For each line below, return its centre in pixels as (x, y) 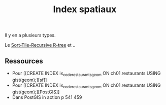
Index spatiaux (85, 9)
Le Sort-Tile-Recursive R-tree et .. (40, 45)
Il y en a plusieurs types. (30, 35)
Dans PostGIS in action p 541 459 (47, 97)
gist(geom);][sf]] (29, 80)
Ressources (24, 61)
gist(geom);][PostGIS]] (36, 92)
